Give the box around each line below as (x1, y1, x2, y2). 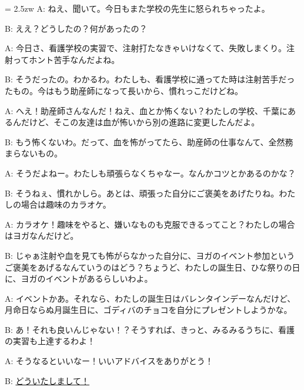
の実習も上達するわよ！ (5, 335, 95, 347)
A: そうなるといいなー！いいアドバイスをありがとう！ (5, 355, 213, 367)
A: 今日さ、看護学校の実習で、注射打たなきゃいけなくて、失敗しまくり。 (5, 42, 287, 54)
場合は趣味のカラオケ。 (21, 198, 111, 211)
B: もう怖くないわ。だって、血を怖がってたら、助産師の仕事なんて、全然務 (5, 135, 293, 148)
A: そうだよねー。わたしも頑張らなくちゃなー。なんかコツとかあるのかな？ (5, 166, 296, 179)
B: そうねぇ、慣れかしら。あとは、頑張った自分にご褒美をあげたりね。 (5, 186, 279, 199)
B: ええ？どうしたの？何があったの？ (5, 22, 148, 34)
